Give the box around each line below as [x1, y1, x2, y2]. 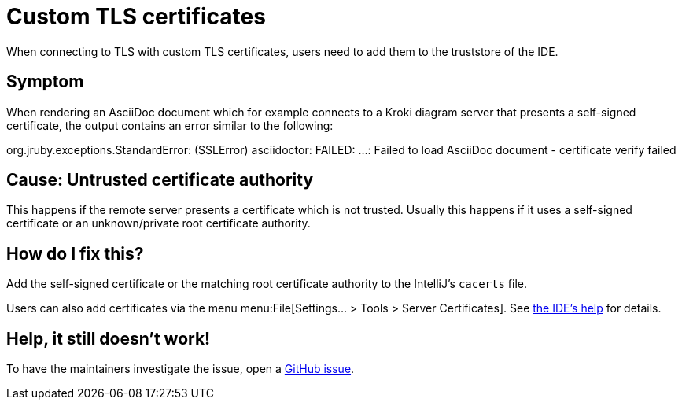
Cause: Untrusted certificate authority [6, 170, 314, 190]
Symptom [6, 72, 84, 92]
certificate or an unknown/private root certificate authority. [6, 216, 311, 231]
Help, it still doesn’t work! [6, 328, 211, 349]
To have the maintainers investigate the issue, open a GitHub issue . [6, 362, 355, 376]
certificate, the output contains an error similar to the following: [6, 118, 334, 132]
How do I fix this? [6, 243, 144, 264]
